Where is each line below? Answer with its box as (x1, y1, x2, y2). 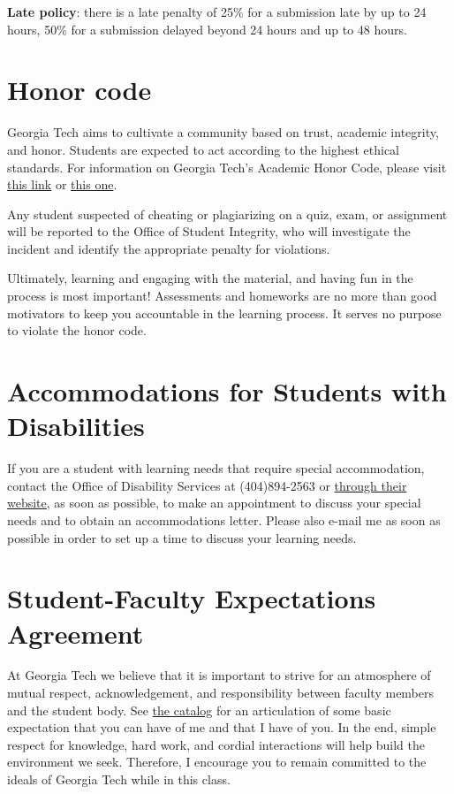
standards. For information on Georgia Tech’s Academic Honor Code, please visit (7, 157, 447, 176)
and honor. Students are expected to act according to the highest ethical (7, 140, 399, 158)
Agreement (7, 615, 144, 651)
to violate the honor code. (7, 321, 147, 340)
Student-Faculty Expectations (7, 580, 376, 616)
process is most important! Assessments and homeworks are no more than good (7, 286, 437, 305)
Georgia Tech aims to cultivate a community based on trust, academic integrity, (7, 123, 439, 141)
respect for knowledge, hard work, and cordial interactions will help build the (7, 735, 425, 753)
